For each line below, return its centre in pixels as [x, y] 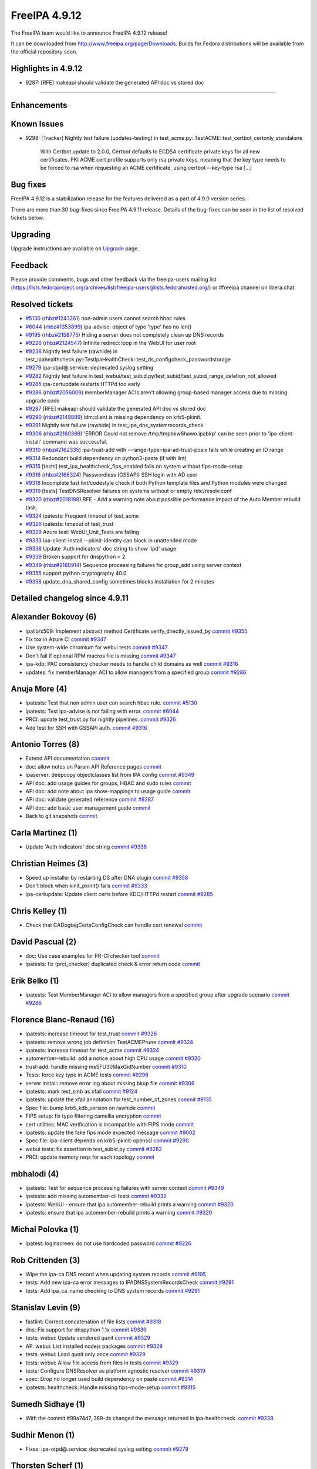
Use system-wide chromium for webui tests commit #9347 [97, 648]
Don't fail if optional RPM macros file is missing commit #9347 [101, 656]
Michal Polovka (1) [45, 1229]
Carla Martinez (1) [44, 833]
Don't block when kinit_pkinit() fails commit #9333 [87, 886]
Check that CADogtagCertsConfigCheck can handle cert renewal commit [114, 925]
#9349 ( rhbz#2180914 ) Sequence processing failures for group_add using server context [134, 565]
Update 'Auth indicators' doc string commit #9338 [86, 847]
